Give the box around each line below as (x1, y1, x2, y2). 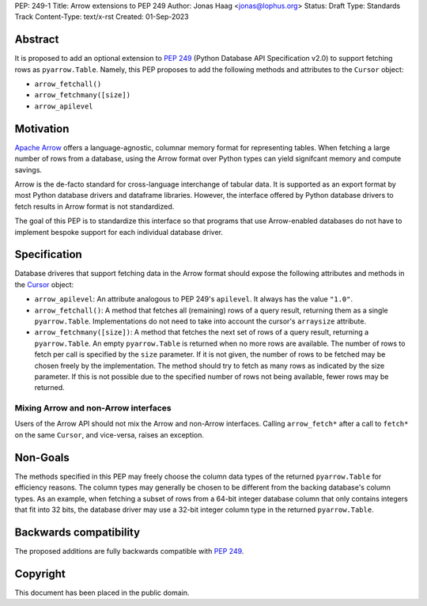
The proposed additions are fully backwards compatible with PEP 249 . (14, 546, 244, 555)
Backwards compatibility (14, 525, 141, 539)
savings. (14, 165, 43, 174)
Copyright (14, 566, 66, 581)
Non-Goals (14, 451, 70, 464)
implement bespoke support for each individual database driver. (14, 227, 223, 237)
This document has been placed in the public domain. (14, 588, 190, 597)
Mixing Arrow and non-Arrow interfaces (14, 403, 172, 414)
